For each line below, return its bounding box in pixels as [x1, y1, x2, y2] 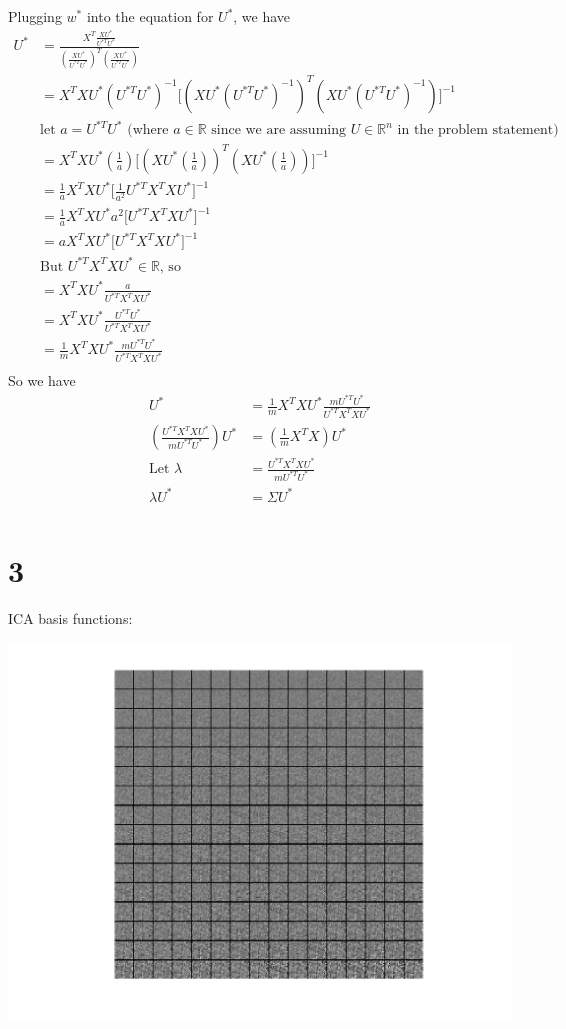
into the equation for [86, 6, 214, 26]
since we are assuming [211, 123, 346, 138]
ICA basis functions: [8, 607, 133, 628]
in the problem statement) [397, 123, 559, 138]
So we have [8, 370, 76, 391]
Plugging [8, 6, 62, 26]
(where [127, 123, 169, 138]
